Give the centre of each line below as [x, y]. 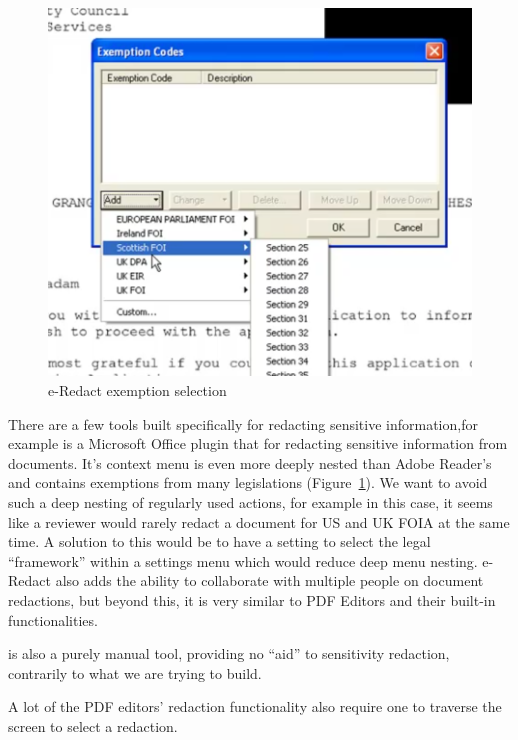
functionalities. [53, 619]
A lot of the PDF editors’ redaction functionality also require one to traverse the [255, 706]
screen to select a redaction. [93, 725]
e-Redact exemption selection [137, 390]
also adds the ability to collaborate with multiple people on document [269, 580]
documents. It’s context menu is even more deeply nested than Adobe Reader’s [250, 462]
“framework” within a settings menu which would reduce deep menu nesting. [243, 560]
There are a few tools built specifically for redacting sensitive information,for [243, 423]
